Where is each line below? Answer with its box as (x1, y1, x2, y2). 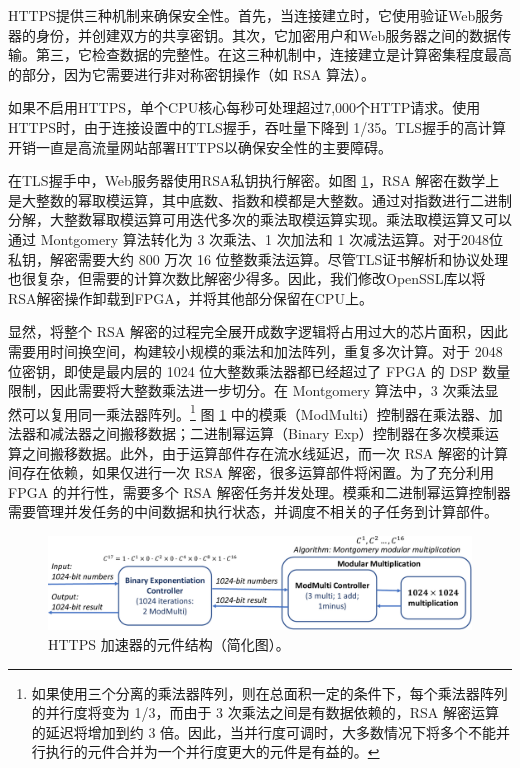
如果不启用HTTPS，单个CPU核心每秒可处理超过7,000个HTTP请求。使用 (8, 97, 481, 118)
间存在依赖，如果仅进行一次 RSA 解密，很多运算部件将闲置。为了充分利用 (8, 462, 494, 483)
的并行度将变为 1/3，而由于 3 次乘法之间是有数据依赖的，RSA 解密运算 (31, 702, 500, 723)
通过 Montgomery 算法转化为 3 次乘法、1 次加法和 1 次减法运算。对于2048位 (8, 228, 504, 249)
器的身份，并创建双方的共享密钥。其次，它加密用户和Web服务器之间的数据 (8, 24, 498, 45)
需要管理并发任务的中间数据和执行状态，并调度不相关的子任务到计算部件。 (8, 501, 498, 522)
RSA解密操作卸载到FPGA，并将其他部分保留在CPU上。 (8, 287, 373, 308)
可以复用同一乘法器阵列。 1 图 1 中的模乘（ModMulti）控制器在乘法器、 (21, 400, 489, 424)
